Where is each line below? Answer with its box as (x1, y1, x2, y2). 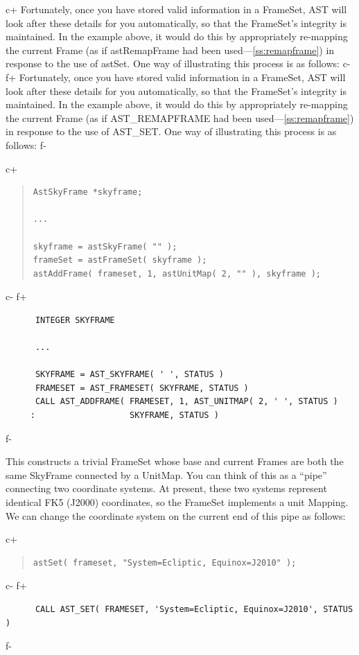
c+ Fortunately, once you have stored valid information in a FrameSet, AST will (6, 2, 347, 16)
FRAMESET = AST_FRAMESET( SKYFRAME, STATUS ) (35, 383, 249, 393)
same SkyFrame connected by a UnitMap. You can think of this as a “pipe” (6, 467, 327, 482)
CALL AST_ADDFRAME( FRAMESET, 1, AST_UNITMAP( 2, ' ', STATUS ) (35, 396, 338, 407)
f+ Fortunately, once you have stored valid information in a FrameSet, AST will (6, 69, 346, 84)
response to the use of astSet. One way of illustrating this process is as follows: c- (6, 56, 351, 71)
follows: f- (6, 137, 46, 152)
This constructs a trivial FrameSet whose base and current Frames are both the (6, 454, 344, 469)
